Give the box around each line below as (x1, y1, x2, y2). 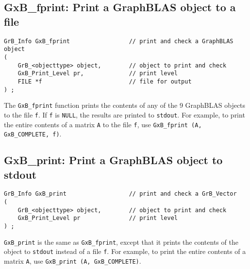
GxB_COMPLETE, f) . (4, 129, 62, 139)
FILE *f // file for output (17, 78, 192, 85)
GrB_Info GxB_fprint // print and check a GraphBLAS (4, 37, 233, 45)
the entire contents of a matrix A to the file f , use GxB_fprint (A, (4, 119, 202, 129)
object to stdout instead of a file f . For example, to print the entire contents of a (4, 246, 246, 256)
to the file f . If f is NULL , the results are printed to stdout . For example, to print (4, 109, 245, 119)
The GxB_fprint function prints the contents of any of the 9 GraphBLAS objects (4, 100, 246, 110)
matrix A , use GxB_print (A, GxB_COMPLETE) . (4, 256, 141, 266)
